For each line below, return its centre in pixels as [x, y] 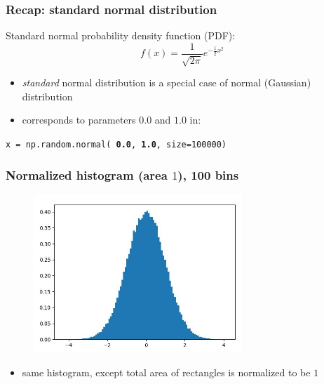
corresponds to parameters [79, 120]
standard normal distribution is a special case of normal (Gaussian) [167, 82]
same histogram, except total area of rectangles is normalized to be [166, 372]
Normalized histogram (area [87, 174]
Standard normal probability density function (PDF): [121, 35]
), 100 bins [208, 174]
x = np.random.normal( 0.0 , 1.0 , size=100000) [116, 145]
